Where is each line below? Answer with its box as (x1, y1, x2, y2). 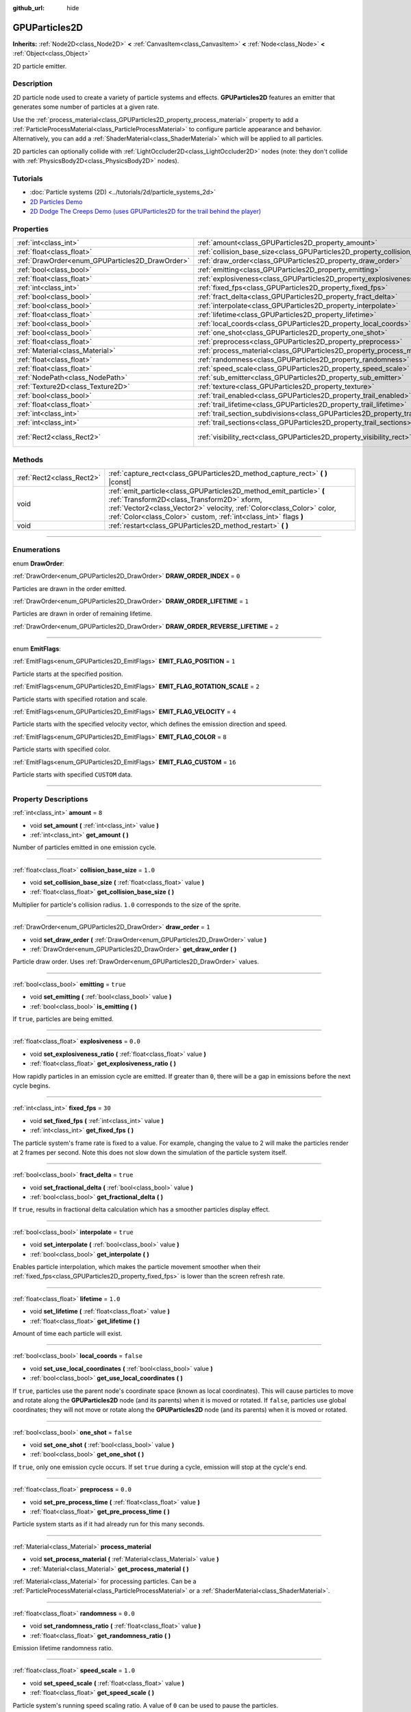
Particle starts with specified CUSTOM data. (12, 770, 133, 779)
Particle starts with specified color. (12, 745, 111, 753)
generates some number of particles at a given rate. (12, 103, 160, 111)
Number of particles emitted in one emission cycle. (12, 843, 157, 852)
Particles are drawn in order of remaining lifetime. (12, 609, 153, 618)
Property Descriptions (12, 794, 88, 804)
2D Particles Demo (29, 197, 83, 205)
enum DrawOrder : (12, 559, 64, 568)
